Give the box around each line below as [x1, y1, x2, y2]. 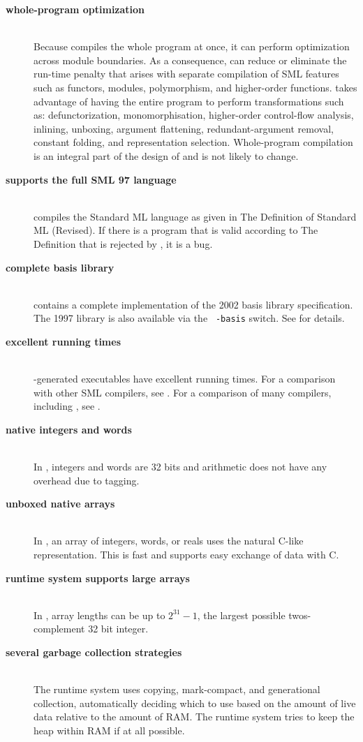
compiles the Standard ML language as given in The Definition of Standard [34, 209, 357, 223]
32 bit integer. [88, 621, 149, 636]
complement [34, 621, 85, 636]
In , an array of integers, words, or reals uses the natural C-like [34, 533, 304, 548]
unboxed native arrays [6, 496, 115, 511]
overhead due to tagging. [34, 473, 140, 487]
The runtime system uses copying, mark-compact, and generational [34, 682, 320, 697]
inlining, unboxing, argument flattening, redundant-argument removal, [34, 121, 334, 135]
